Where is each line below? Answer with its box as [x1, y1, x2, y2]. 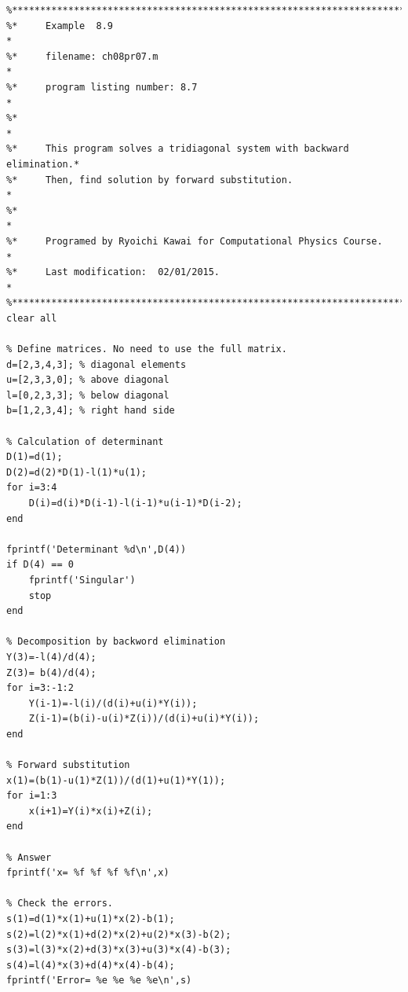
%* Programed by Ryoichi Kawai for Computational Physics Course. [6, 235, 383, 247]
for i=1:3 [6, 790, 57, 802]
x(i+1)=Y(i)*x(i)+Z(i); [28, 805, 153, 817]
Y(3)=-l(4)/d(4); [6, 651, 97, 663]
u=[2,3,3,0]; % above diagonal [6, 374, 169, 386]
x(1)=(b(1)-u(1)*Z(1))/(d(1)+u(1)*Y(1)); [6, 774, 226, 786]
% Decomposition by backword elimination [6, 636, 226, 648]
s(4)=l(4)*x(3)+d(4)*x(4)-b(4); [6, 959, 175, 971]
